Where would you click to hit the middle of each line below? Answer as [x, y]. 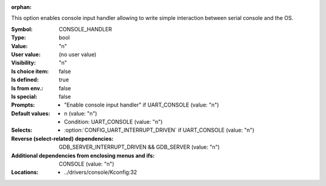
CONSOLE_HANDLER [85, 29]
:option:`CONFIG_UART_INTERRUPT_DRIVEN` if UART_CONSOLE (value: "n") [159, 130]
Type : [19, 38]
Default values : [31, 113]
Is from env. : [27, 88]
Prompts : [23, 105]
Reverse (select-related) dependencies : [62, 138]
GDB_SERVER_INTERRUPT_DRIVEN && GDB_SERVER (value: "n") [139, 147]
